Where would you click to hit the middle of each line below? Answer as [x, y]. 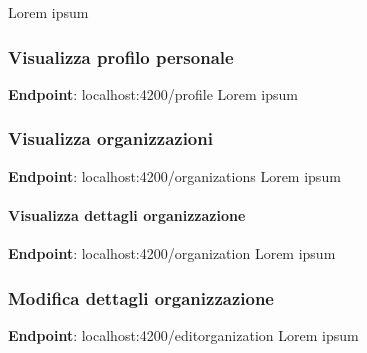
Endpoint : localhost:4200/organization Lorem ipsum [172, 253]
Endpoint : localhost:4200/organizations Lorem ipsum [174, 175]
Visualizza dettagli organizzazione [127, 214]
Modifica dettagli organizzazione [141, 297]
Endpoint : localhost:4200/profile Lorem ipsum [153, 93]
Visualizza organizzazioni [110, 138]
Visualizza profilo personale [121, 56]
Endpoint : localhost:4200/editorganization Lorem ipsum [183, 334]
